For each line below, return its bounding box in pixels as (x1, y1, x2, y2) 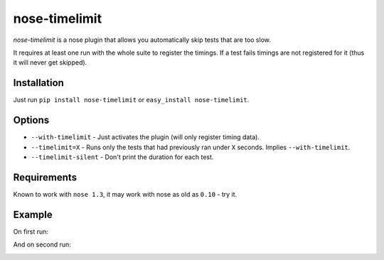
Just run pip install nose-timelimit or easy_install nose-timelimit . (13, 96, 250, 104)
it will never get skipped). (13, 58, 87, 67)
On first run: (13, 227, 49, 236)
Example (13, 208, 53, 220)
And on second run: (13, 240, 71, 249)
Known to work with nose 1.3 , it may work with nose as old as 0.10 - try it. (13, 190, 238, 198)
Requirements (13, 171, 78, 183)
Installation (13, 77, 64, 89)
